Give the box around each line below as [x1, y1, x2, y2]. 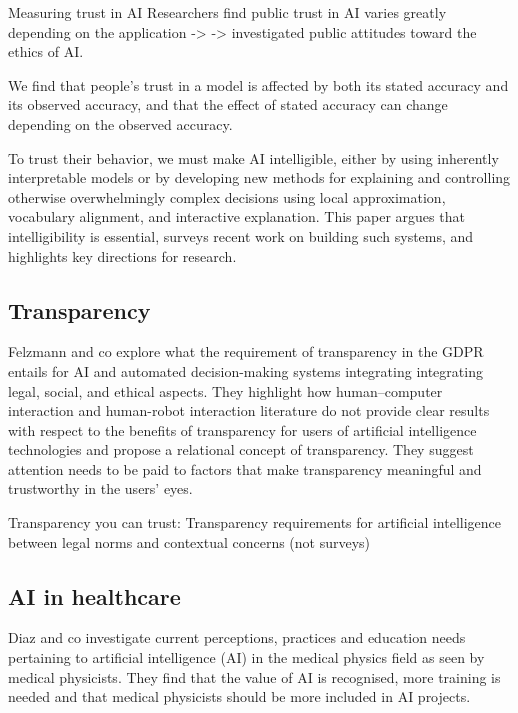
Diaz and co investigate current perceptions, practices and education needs [8, 627, 466, 648]
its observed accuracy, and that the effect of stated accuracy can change [8, 94, 448, 115]
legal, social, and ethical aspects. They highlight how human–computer [8, 380, 443, 401]
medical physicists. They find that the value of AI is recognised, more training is [8, 666, 501, 687]
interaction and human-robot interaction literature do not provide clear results [8, 400, 490, 421]
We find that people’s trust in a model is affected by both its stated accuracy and [8, 74, 509, 95]
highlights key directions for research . [8, 245, 237, 266]
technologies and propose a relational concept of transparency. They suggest [8, 439, 474, 460]
